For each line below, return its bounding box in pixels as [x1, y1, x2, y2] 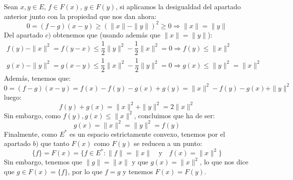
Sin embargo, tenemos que [4, 157, 83, 167]
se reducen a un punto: [134, 138, 202, 148]
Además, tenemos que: [4, 73, 71, 83]
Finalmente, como [4, 128, 58, 139]
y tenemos [123, 166, 153, 177]
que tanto [41, 138, 69, 148]
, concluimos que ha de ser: [134, 110, 215, 120]
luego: [4, 91, 21, 102]
